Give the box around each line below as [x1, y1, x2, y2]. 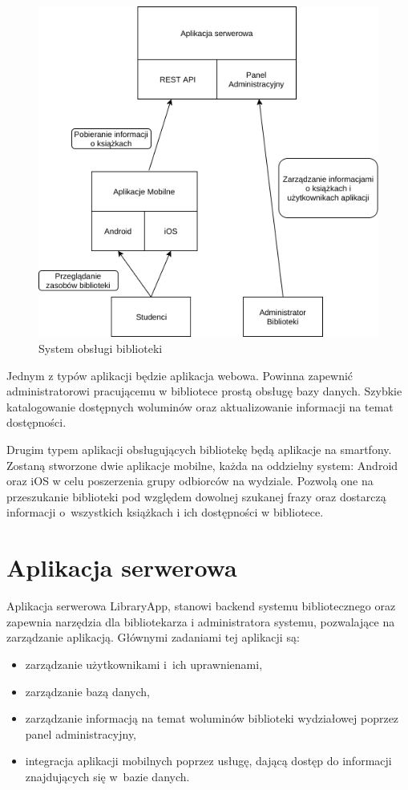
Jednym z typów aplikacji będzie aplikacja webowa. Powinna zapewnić [6, 367, 353, 383]
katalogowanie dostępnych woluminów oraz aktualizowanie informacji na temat [6, 398, 394, 415]
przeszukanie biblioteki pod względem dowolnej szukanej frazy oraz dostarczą [6, 488, 386, 504]
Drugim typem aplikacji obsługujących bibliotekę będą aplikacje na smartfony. [6, 441, 392, 458]
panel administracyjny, [25, 725, 137, 742]
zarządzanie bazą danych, [25, 683, 151, 699]
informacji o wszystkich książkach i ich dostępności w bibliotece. [6, 504, 324, 521]
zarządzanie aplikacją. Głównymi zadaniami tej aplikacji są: [6, 629, 300, 646]
